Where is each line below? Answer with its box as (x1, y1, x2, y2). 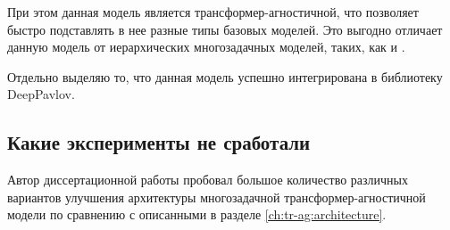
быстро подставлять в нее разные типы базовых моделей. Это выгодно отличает (7, 20, 443, 38)
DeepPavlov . (7, 85, 75, 103)
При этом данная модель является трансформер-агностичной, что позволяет (7, 3, 419, 21)
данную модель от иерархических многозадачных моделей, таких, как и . (7, 37, 405, 56)
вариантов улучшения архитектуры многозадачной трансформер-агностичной (7, 187, 426, 206)
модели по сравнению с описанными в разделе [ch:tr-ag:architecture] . (7, 205, 387, 224)
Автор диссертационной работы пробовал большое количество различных (7, 170, 408, 189)
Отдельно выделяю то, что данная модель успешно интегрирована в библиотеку (7, 67, 443, 86)
